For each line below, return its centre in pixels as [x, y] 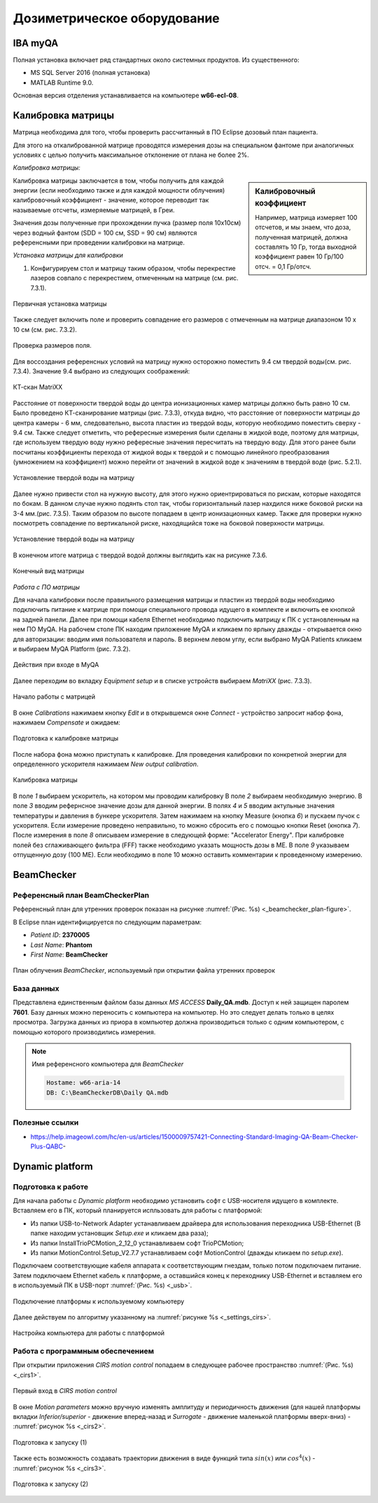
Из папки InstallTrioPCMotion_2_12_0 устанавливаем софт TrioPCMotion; [137, 1243]
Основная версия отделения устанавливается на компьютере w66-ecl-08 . [126, 95]
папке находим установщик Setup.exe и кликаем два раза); [120, 1233]
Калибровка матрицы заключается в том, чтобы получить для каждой [118, 180]
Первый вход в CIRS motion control [65, 1391]
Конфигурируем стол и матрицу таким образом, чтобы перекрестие [133, 268]
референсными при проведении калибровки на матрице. [99, 242]
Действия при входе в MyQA [56, 665]
